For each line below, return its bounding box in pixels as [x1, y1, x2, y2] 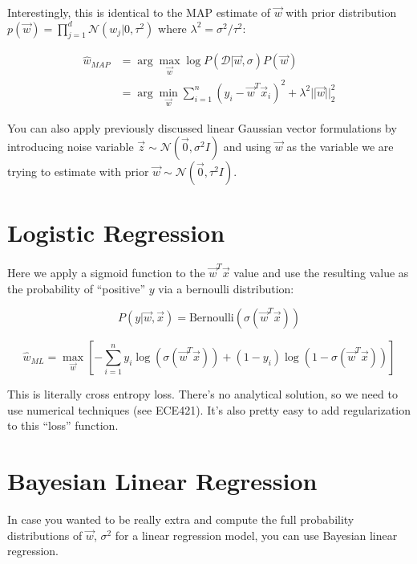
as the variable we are [286, 138, 394, 155]
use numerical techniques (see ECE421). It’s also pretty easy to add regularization [7, 401, 411, 418]
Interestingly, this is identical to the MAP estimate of [7, 4, 270, 20]
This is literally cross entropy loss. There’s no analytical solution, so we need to [7, 386, 398, 403]
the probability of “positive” [7, 280, 146, 296]
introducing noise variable [7, 138, 134, 155]
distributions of [7, 526, 83, 543]
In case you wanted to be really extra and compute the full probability [7, 511, 354, 528]
